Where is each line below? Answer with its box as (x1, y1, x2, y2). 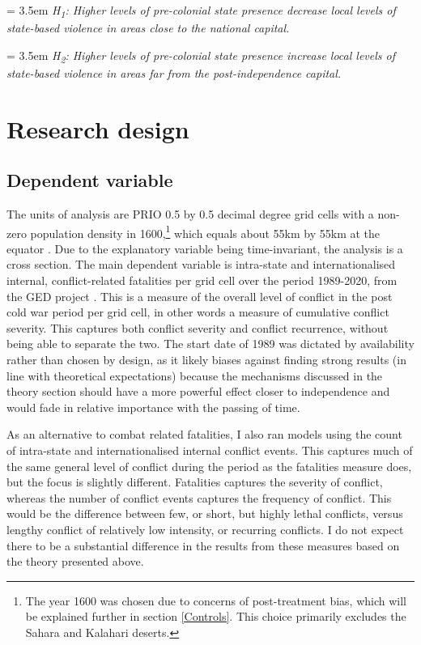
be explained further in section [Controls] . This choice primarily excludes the (25, 608, 406, 625)
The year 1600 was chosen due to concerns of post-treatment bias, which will (25, 592, 407, 609)
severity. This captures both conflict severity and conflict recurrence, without (6, 319, 389, 336)
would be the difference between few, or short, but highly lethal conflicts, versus (6, 505, 403, 522)
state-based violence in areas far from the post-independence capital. (6, 64, 342, 81)
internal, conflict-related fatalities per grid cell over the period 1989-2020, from (6, 272, 398, 289)
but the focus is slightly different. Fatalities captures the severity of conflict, (6, 473, 383, 490)
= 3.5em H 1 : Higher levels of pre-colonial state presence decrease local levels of (6, 2, 396, 20)
